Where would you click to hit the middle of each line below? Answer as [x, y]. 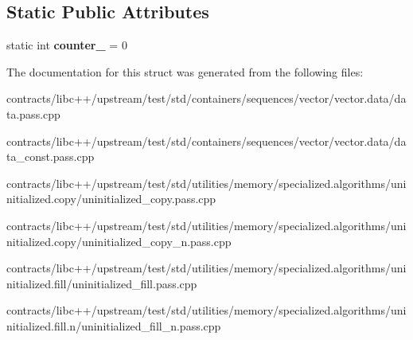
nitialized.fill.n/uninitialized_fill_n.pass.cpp [114, 325]
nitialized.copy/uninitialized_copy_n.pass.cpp [119, 241]
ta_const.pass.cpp [51, 156]
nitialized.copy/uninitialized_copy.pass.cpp [111, 199]
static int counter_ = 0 [67, 45]
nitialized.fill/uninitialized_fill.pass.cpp [102, 283]
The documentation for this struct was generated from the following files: [185, 71]
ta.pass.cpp [33, 113]
